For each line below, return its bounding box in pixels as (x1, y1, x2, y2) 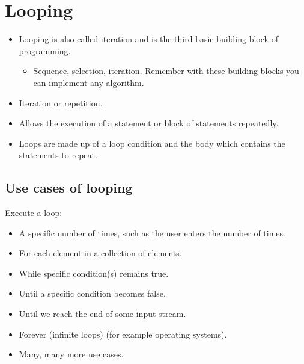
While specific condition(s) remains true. (19, 267, 169, 279)
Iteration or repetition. (19, 96, 103, 109)
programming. (19, 44, 71, 57)
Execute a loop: (5, 206, 62, 219)
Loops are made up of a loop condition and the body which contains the (19, 137, 285, 149)
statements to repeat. (19, 149, 97, 161)
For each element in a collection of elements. (19, 247, 182, 259)
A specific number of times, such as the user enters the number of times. (19, 226, 285, 239)
